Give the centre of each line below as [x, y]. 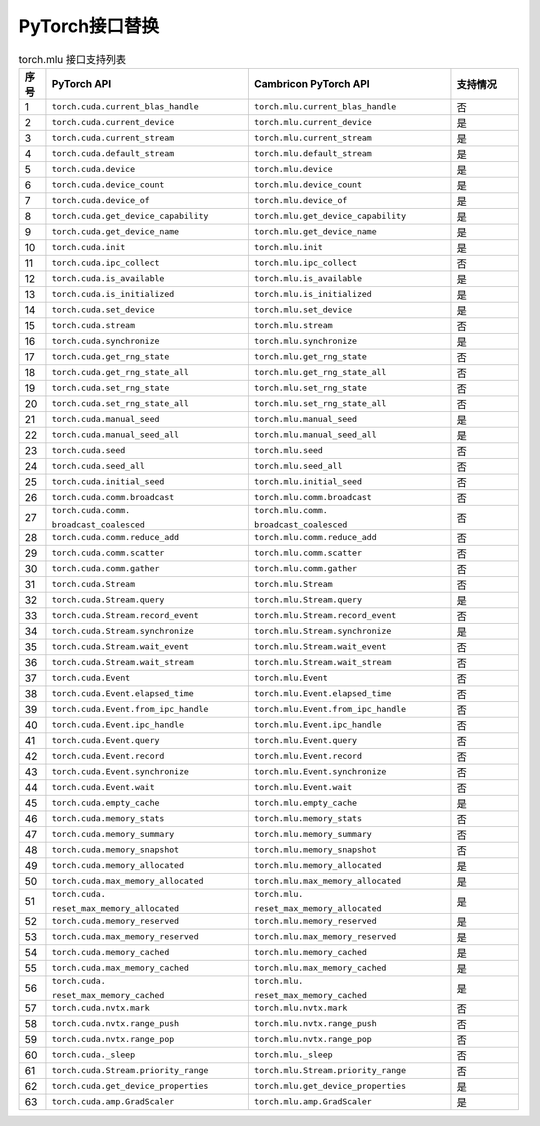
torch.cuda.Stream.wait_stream [122, 662]
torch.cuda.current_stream [113, 138]
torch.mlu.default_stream [312, 153]
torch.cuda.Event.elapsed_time [122, 693]
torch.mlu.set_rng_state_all [320, 403]
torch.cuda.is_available [108, 278]
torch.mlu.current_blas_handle [325, 106]
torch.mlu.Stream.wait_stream [322, 662]
